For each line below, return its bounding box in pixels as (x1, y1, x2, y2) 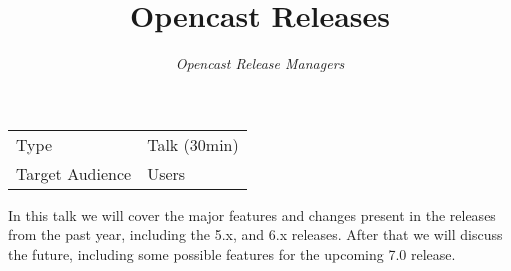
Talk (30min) (147, 132, 239, 156)
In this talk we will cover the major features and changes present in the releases (8, 204, 496, 225)
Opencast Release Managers (175, 53, 345, 74)
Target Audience (16, 161, 132, 185)
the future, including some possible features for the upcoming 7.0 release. (8, 243, 456, 264)
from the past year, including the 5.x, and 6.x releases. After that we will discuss (8, 224, 503, 245)
